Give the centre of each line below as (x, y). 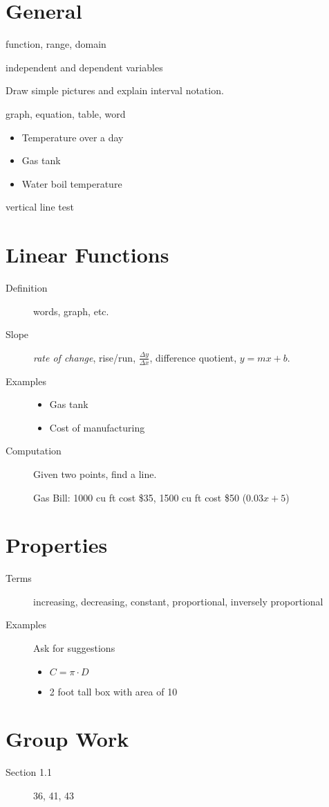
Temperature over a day (73, 137)
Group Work (67, 739)
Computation (34, 451)
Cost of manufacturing (97, 427)
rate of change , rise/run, (85, 357)
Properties (57, 545)
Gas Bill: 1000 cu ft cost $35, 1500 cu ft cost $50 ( (140, 497)
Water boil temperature (72, 183)
